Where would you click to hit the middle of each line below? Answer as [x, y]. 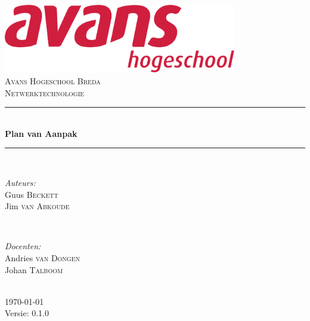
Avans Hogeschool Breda [53, 80]
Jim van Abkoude [37, 206]
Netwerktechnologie [45, 92]
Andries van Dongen [43, 257]
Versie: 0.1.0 [27, 313]
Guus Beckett [32, 194]
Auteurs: [20, 182]
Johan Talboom [34, 269]
